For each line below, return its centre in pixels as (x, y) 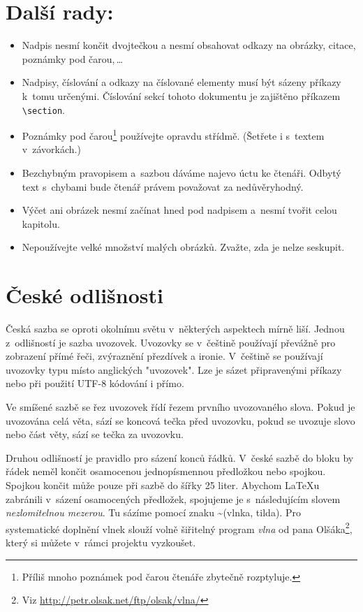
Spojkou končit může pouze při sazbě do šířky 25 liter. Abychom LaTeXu (163, 485)
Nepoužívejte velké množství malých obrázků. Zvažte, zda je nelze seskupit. (183, 247)
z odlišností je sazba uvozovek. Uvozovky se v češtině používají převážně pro (171, 342)
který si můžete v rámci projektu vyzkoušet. (101, 542)
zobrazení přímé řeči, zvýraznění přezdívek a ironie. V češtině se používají (164, 356)
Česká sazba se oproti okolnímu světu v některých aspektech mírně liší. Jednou (175, 329)
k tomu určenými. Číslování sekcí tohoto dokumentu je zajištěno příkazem (181, 95)
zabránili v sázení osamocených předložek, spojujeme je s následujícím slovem (173, 498)
